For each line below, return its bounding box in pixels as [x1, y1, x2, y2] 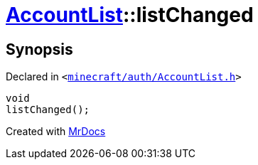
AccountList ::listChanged [6, 3, 254, 27]
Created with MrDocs [6, 125, 106, 138]
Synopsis [6, 40, 73, 58]
